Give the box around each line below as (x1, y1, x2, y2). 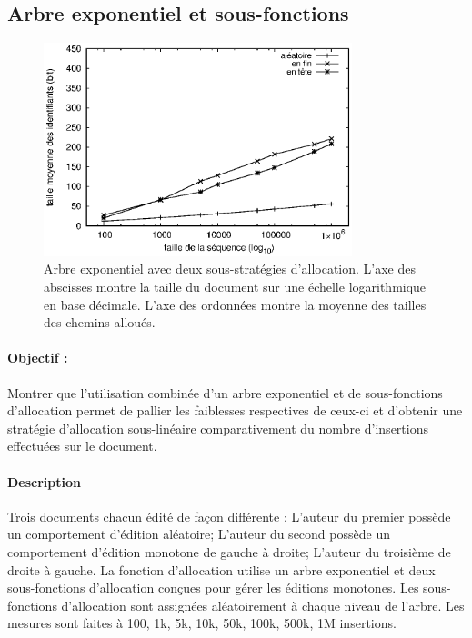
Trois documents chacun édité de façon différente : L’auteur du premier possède (7, 506, 451, 525)
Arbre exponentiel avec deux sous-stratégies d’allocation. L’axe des (44, 259, 417, 278)
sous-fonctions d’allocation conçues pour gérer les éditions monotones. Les (7, 578, 419, 597)
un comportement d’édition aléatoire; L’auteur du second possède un (7, 524, 390, 543)
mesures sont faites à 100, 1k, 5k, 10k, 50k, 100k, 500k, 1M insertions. (7, 613, 397, 633)
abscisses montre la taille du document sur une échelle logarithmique (44, 277, 427, 296)
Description (7, 472, 82, 491)
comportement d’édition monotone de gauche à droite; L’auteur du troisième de (7, 542, 451, 561)
